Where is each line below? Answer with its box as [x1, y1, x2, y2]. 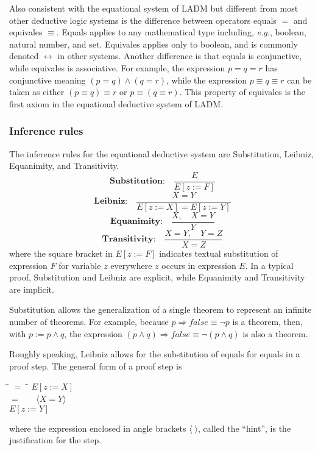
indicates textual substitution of [159, 247, 278, 259]
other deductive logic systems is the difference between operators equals [9, 13, 277, 26]
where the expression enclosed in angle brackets [9, 421, 186, 434]
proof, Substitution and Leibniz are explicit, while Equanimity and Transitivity [9, 271, 305, 284]
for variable [58, 259, 101, 271]
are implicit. [9, 282, 54, 295]
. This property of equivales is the [179, 85, 306, 98]
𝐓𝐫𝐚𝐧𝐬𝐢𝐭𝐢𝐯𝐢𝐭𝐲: [102, 235, 156, 244]
